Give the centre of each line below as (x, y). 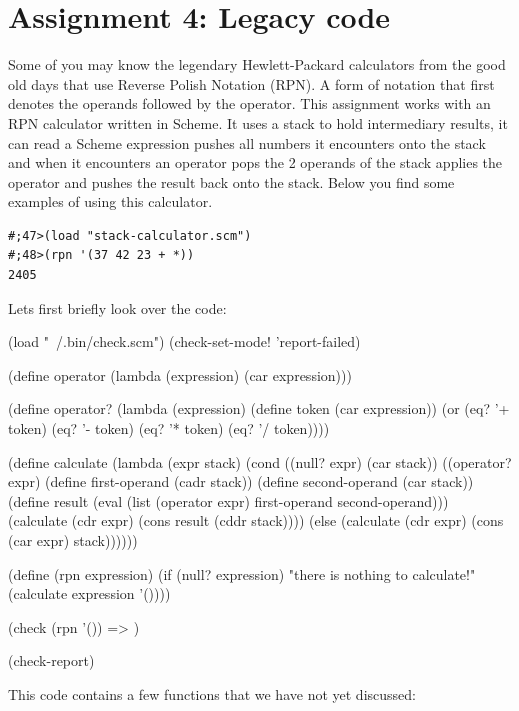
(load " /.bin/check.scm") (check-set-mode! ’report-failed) (184, 341)
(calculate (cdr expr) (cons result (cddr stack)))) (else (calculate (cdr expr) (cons (256, 520)
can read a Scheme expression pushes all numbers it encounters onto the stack (247, 142)
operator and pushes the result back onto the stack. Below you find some (231, 181)
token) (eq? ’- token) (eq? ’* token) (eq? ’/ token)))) (169, 428)
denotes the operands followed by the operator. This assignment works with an (249, 103)
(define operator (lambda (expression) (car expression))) (180, 374)
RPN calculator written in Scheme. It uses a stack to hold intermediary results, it (258, 122)
